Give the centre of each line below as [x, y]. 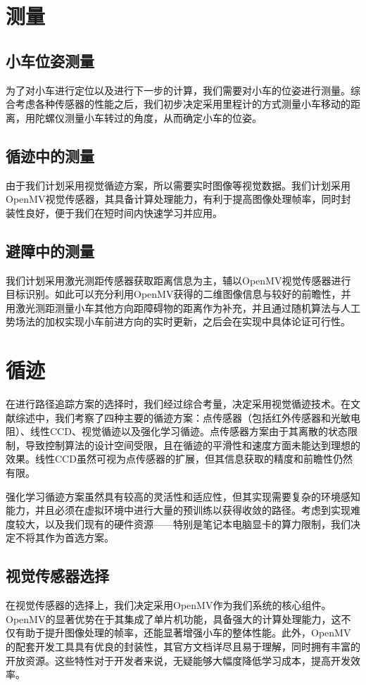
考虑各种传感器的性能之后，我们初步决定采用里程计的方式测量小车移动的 [183, 104]
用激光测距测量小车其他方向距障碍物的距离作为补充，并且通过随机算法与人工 [183, 307]
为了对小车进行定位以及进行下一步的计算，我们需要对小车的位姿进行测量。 [178, 90]
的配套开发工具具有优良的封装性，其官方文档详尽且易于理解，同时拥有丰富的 [183, 646]
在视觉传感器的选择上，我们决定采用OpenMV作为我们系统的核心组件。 [169, 605]
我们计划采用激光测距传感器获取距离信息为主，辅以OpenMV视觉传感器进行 [178, 280]
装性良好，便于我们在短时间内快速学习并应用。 [114, 212]
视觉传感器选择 [57, 576]
